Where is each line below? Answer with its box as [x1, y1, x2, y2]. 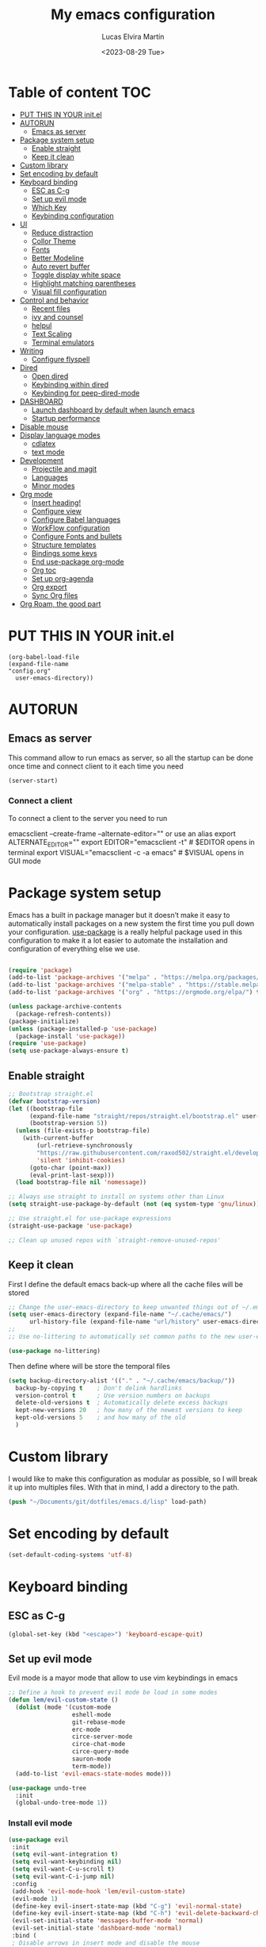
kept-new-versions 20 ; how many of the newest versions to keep [15, 1406, 243, 1414]
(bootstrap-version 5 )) [28, 1120, 108, 1128]
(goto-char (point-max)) [28, 1163, 112, 1172]
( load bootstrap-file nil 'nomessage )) [15, 1178, 147, 1186]
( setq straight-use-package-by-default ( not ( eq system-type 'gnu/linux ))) [8, 1201, 264, 1209]
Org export [31, 582, 67, 592]
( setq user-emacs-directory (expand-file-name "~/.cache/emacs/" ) [8, 1310, 232, 1319]
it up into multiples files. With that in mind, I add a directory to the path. [8, 1482, 240, 1492]
